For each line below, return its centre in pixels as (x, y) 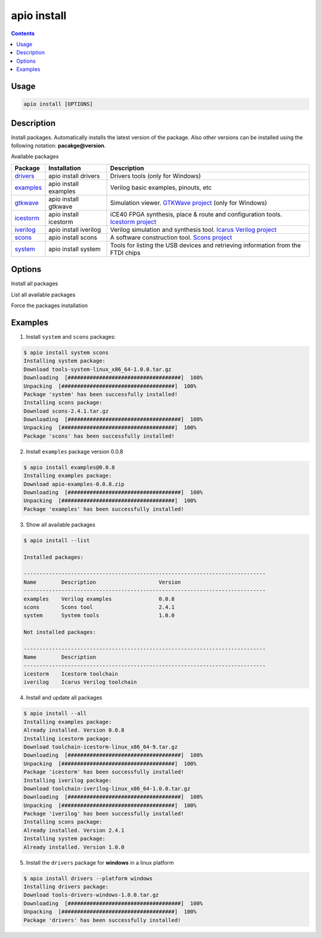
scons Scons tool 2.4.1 (99, 607)
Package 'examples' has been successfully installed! (104, 509)
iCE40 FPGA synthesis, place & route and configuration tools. (196, 214)
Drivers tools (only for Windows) (155, 176)
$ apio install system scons (66, 352)
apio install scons (73, 237)
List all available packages (43, 295)
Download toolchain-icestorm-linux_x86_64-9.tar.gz (101, 747)
